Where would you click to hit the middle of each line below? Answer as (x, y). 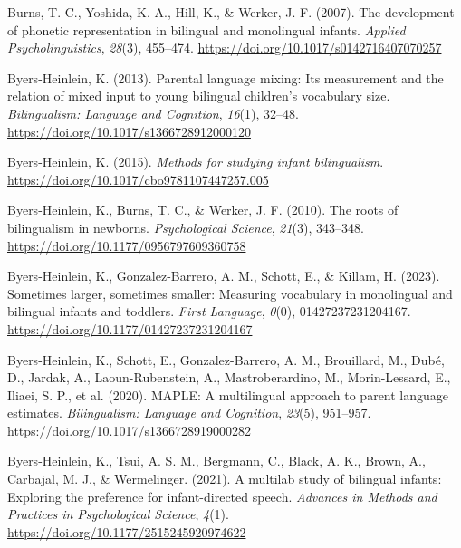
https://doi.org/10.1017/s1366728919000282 (129, 430)
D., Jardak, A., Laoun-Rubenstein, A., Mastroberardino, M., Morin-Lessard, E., (229, 377)
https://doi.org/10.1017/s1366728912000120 (129, 131)
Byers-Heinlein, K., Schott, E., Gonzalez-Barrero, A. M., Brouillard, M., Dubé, (226, 359)
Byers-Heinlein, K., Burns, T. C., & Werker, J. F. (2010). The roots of (203, 210)
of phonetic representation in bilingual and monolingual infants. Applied (206, 29)
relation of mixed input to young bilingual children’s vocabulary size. (199, 96)
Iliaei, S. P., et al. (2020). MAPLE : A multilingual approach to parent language (228, 394)
